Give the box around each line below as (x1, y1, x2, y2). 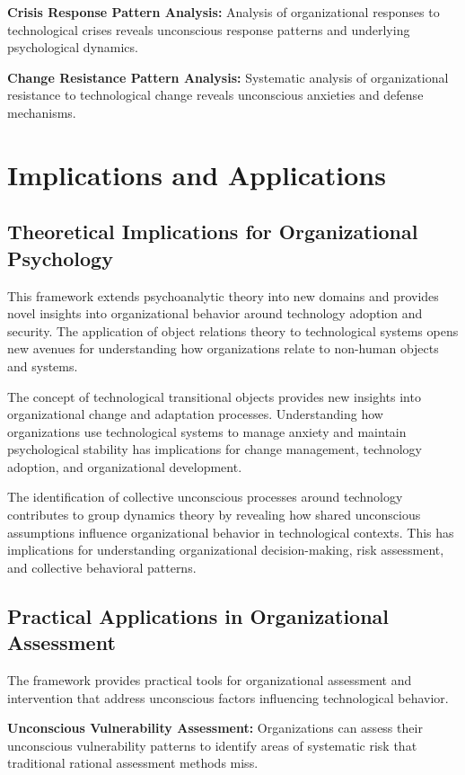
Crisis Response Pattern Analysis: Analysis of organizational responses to (7, 3, 440, 21)
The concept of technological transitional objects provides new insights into (7, 387, 421, 405)
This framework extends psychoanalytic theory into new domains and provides (7, 286, 439, 305)
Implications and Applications (7, 156, 386, 192)
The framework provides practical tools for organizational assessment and (7, 671, 412, 690)
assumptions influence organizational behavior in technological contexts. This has (7, 522, 454, 541)
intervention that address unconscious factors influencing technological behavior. (7, 688, 449, 707)
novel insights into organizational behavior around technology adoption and (7, 304, 423, 323)
